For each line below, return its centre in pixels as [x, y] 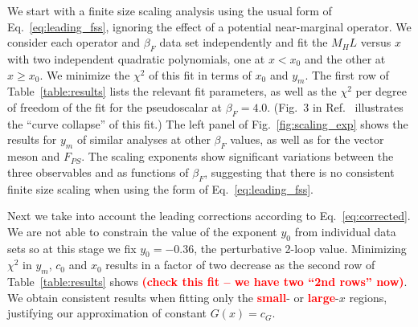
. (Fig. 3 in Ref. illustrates [335, 106]
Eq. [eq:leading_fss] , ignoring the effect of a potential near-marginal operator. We [209, 26]
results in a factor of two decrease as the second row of [240, 265]
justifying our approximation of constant [107, 313]
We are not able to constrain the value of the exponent [142, 231]
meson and [34, 156]
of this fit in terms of [200, 74]
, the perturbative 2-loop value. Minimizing [300, 248]
